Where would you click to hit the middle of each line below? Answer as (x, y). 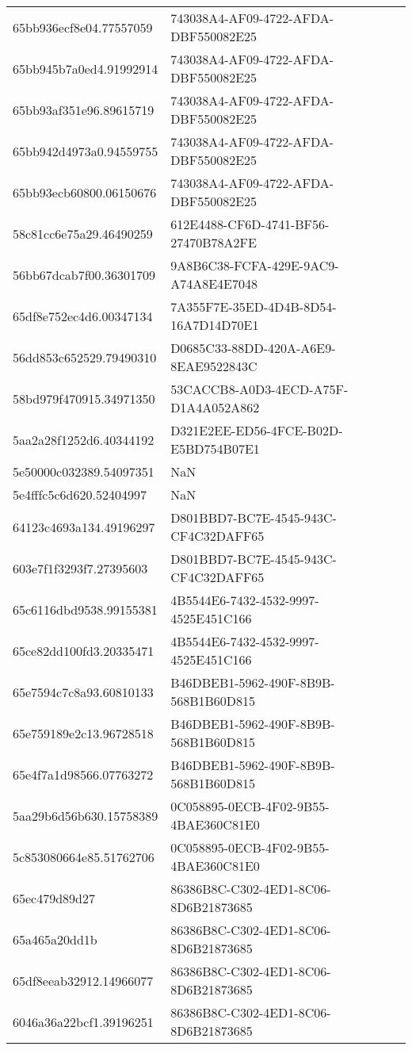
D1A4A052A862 (215, 407)
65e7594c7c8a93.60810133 (83, 692)
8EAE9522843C (214, 366)
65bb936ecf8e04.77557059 (83, 27)
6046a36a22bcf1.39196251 (83, 1021)
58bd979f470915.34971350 (84, 398)
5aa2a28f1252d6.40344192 (84, 439)
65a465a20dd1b (55, 939)
